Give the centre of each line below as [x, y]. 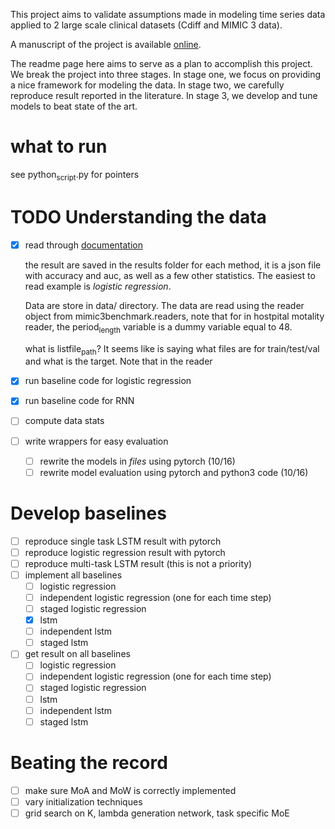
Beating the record [89, 762]
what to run [59, 146]
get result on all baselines [77, 654]
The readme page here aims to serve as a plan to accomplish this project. [161, 63]
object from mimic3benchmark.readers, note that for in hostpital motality [174, 316]
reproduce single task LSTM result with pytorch [123, 541]
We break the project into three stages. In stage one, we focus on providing [166, 74]
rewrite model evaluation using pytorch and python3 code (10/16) [174, 472]
